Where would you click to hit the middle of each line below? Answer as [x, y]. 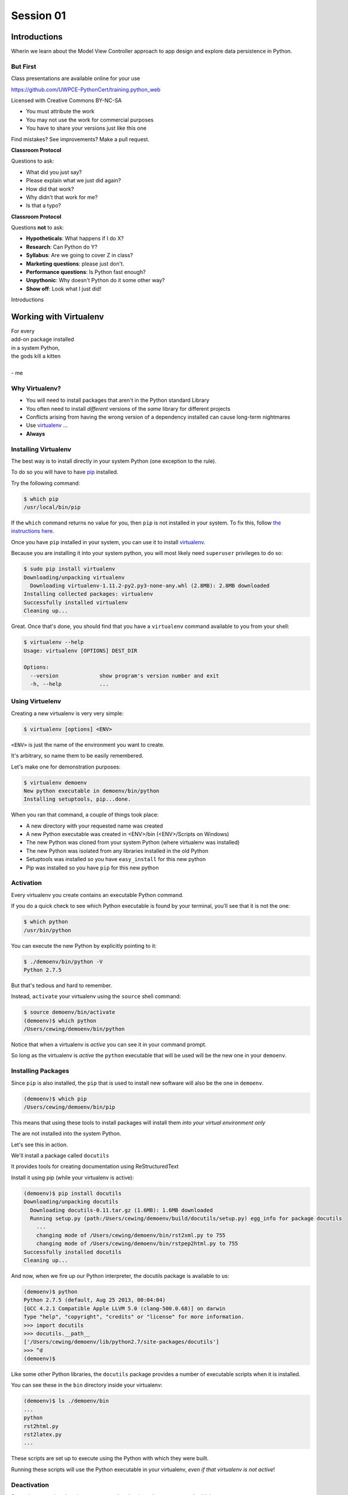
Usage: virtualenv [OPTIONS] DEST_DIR [80, 651]
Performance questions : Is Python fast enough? [86, 272]
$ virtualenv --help [54, 642]
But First [24, 66]
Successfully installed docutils [73, 1252]
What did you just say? [54, 172]
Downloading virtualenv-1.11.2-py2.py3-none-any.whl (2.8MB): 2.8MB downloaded [150, 585]
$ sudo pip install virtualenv [70, 569]
